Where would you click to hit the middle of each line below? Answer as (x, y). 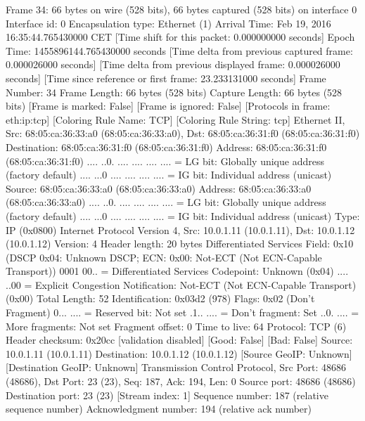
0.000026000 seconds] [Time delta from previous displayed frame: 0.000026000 (173, 64)
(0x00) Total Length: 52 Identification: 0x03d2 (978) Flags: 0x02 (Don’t (160, 298)
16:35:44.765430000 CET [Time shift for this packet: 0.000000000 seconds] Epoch (180, 37)
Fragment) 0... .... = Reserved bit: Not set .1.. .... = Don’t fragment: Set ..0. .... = (182, 312)
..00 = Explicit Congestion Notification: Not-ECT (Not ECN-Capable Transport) (181, 284)
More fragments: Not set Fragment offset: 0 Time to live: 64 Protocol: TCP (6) (176, 326)
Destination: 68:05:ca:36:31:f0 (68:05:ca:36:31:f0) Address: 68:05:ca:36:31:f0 (166, 147)
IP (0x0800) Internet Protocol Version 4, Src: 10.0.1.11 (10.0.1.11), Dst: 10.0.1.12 (180, 229)
